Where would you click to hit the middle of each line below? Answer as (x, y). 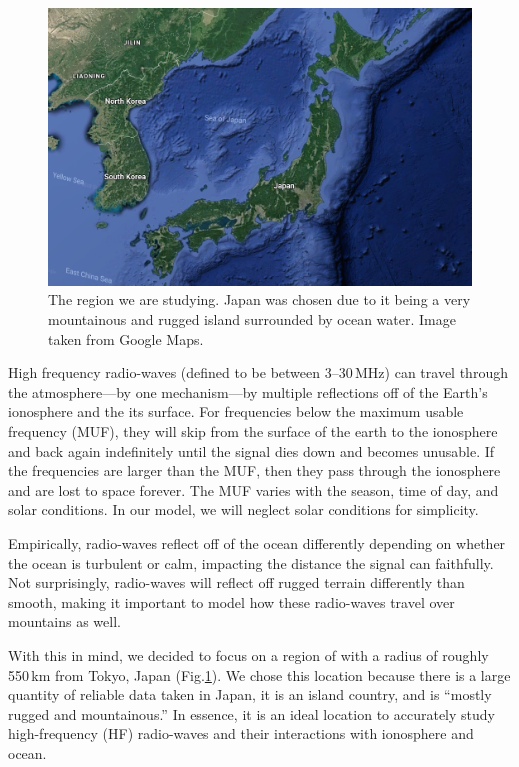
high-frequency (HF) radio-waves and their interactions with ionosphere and (241, 733)
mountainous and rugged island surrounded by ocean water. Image (252, 319)
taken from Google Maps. (126, 338)
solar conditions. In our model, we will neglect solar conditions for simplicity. (243, 509)
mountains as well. (64, 621)
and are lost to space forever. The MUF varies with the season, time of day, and (253, 489)
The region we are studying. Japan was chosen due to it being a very (259, 299)
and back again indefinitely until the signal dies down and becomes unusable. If (251, 450)
